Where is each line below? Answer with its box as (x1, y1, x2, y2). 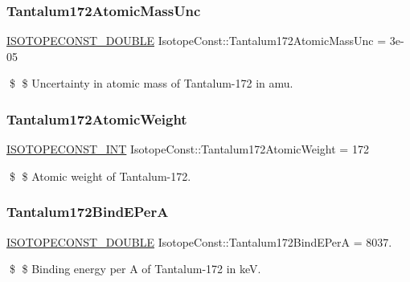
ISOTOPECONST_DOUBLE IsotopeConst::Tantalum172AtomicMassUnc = (6, 32, 387, 49)
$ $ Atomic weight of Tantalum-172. (9, 167, 191, 184)
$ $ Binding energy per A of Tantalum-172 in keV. (9, 260, 261, 277)
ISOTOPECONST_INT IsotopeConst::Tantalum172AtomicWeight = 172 (6, 141, 369, 157)
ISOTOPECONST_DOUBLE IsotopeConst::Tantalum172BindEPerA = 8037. (6, 233, 392, 250)
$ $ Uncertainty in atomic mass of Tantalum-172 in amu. (9, 75, 293, 92)
